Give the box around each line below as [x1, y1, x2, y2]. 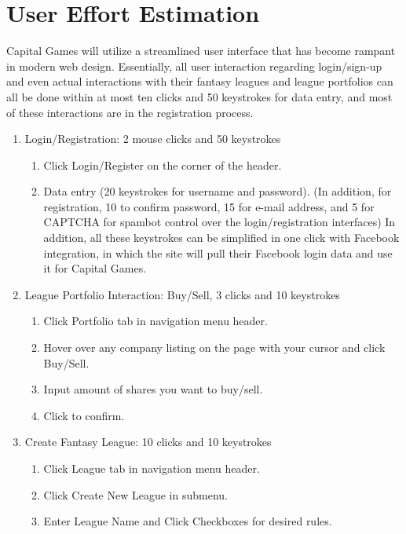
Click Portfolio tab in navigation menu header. [43, 313, 268, 329]
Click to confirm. [43, 407, 125, 423]
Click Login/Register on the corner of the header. [43, 156, 282, 173]
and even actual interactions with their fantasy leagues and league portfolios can [6, 73, 393, 90]
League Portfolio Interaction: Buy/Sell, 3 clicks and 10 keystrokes [24, 286, 340, 302]
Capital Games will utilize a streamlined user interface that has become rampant [6, 42, 396, 59]
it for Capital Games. [43, 260, 147, 276]
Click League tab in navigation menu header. [43, 460, 260, 476]
